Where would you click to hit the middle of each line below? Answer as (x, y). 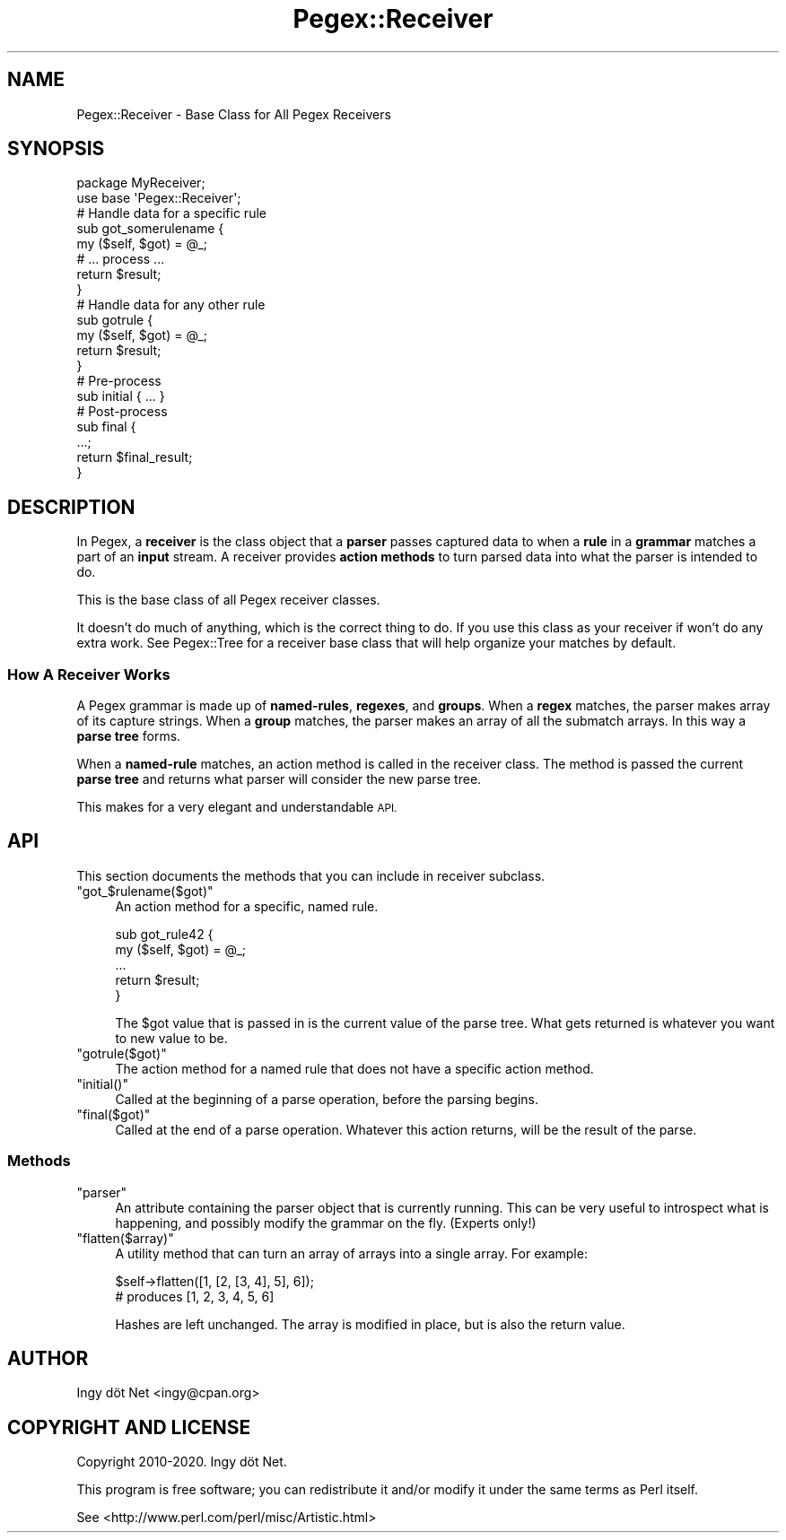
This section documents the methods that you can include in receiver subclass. (311, 875)
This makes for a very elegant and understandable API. (237, 807)
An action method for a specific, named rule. (247, 906)
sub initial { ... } (121, 396)
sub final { (106, 427)
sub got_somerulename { (150, 229)
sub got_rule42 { (164, 934)
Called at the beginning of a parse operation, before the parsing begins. (327, 1099)
